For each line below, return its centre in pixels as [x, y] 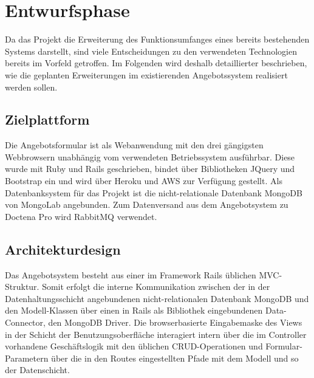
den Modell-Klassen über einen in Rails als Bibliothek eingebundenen [134, 310]
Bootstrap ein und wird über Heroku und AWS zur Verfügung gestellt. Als [144, 181]
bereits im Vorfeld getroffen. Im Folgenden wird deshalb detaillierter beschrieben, [156, 63]
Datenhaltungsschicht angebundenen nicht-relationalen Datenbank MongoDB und [157, 298]
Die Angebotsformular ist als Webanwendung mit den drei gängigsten [134, 145]
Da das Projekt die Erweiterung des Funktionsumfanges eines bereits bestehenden [157, 39]
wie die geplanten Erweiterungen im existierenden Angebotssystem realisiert [146, 74]
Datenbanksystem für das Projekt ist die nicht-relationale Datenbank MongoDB [154, 192]
